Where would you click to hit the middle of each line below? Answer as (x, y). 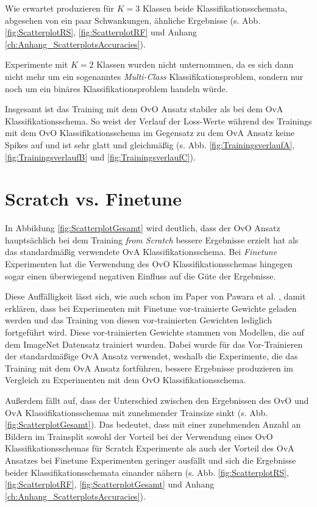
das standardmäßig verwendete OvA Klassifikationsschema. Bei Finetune (141, 252)
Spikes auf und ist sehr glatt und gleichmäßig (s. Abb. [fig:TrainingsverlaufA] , (150, 144)
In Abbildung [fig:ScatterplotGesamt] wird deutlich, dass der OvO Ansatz (143, 228)
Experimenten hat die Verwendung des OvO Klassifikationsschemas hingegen (149, 264)
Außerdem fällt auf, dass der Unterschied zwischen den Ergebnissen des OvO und (157, 400)
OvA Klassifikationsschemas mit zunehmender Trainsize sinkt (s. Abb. (137, 412)
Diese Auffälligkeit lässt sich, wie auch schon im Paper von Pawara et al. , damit (155, 296)
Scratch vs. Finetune (93, 199)
